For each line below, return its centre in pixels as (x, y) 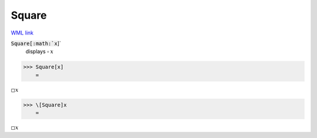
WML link (22, 33)
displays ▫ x (40, 51)
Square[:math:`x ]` (36, 43)
